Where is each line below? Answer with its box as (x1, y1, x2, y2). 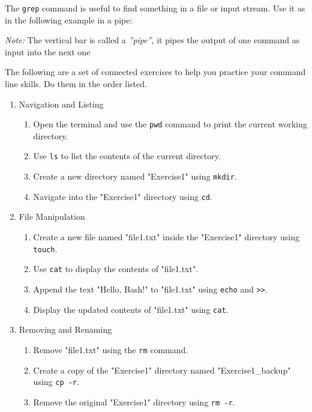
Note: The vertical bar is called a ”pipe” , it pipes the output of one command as (5, 34, 300, 46)
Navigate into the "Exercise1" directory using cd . (33, 190, 212, 202)
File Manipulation (19, 210, 85, 223)
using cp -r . (33, 375, 79, 388)
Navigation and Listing (19, 97, 104, 110)
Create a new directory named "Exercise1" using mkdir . (33, 170, 237, 183)
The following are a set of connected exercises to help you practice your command (5, 65, 306, 78)
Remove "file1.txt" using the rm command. (33, 343, 188, 356)
